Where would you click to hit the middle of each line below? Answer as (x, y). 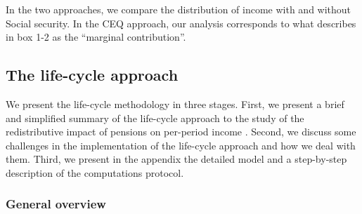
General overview (56, 204)
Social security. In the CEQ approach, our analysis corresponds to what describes (181, 23)
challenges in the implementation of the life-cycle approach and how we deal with (181, 145)
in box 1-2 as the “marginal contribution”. (96, 37)
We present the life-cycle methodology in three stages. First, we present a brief (175, 103)
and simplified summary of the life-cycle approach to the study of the (155, 118)
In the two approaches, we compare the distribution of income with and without (179, 9)
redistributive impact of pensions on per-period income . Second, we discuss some (181, 132)
